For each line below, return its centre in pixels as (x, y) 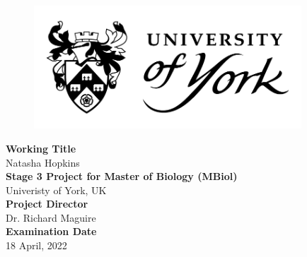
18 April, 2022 (36, 245)
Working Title (41, 148)
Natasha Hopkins (43, 162)
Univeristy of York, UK (56, 190)
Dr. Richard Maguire (51, 217)
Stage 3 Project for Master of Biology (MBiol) (122, 176)
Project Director (47, 204)
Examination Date (51, 231)
